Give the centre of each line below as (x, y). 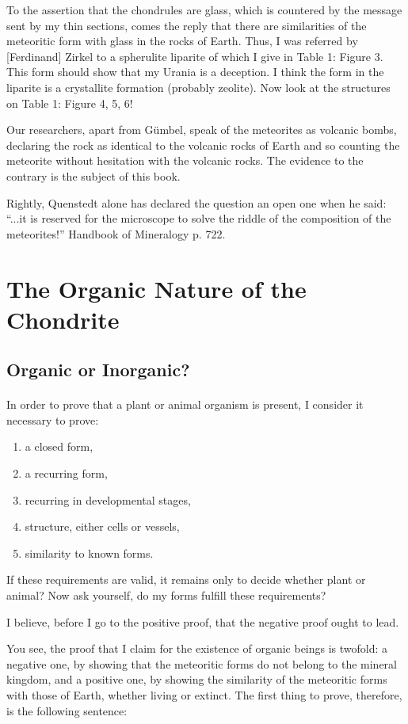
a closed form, (59, 446)
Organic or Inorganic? (98, 370)
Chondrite (63, 319)
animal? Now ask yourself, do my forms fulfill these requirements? (166, 595)
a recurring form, (66, 473)
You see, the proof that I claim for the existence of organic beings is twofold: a (197, 648)
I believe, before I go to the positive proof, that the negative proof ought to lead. (203, 621)
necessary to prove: (53, 419)
